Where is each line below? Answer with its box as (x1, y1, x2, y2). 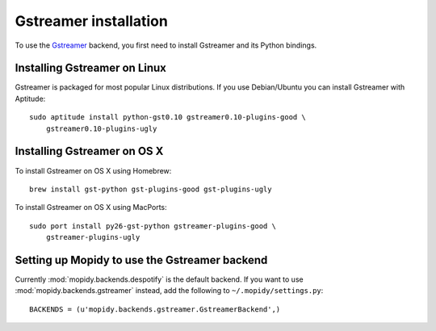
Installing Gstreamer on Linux (15, 61, 167, 75)
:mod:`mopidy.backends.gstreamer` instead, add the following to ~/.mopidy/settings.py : (15, 286, 324, 295)
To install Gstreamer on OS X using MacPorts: (15, 203, 167, 212)
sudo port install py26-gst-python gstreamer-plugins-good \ (29, 221, 276, 230)
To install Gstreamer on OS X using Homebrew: (15, 165, 172, 175)
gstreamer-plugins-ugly (45, 233, 140, 242)
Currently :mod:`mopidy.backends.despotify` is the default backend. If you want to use (15, 274, 304, 284)
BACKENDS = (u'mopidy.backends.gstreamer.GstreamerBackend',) (29, 304, 281, 314)
